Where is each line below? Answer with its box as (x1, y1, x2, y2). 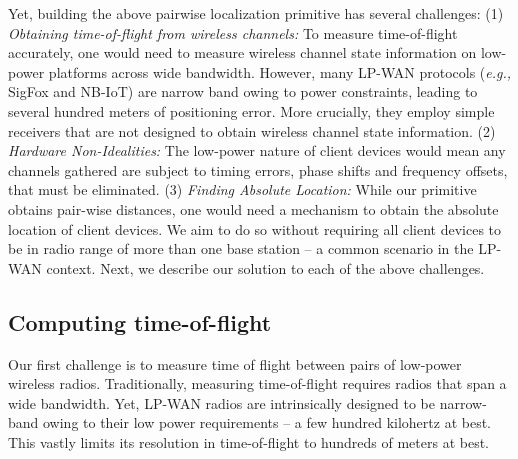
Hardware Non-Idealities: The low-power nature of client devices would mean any (8, 140, 506, 161)
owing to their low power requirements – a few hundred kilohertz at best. (43, 412, 491, 433)
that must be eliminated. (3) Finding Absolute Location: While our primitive (8, 179, 477, 200)
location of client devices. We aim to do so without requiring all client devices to (8, 218, 502, 239)
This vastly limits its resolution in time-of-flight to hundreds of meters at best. (8, 431, 489, 452)
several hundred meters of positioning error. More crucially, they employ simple (8, 100, 495, 121)
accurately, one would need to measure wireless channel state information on (8, 42, 477, 63)
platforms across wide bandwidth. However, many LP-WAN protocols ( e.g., (48, 61, 512, 82)
